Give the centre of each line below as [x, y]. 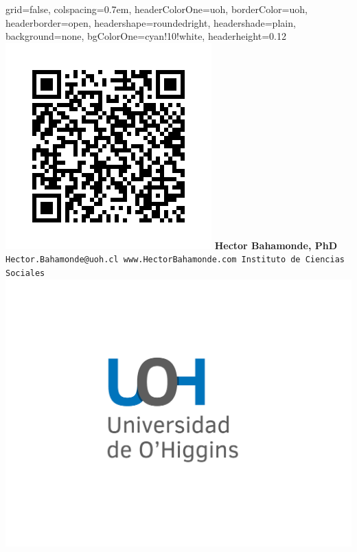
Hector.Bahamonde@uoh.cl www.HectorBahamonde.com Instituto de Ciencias [175, 260]
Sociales [25, 274]
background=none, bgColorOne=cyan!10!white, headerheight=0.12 [146, 36]
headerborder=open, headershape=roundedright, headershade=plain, [151, 22]
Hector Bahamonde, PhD [276, 245]
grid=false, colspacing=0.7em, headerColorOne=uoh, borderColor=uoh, [157, 9]
